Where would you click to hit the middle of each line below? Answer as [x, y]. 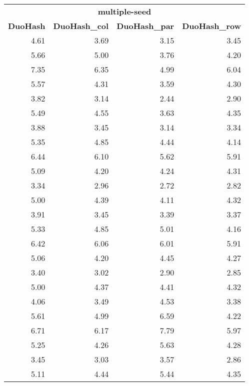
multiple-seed [124, 11]
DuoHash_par [145, 26]
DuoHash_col [81, 26]
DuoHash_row [212, 26]
